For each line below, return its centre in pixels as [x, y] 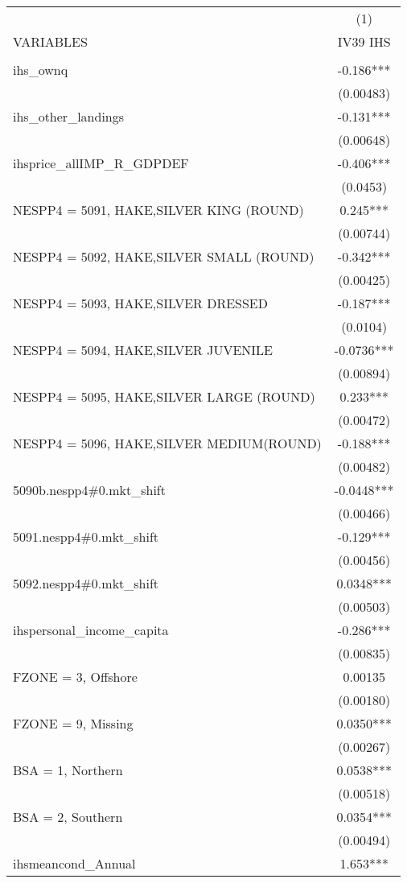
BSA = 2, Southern [68, 817]
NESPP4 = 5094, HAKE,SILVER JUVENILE [143, 350]
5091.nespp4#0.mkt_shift [86, 536]
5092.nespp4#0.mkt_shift [86, 583]
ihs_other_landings [69, 116]
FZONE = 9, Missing [73, 723]
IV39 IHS [364, 41]
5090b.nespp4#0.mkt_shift [89, 490]
